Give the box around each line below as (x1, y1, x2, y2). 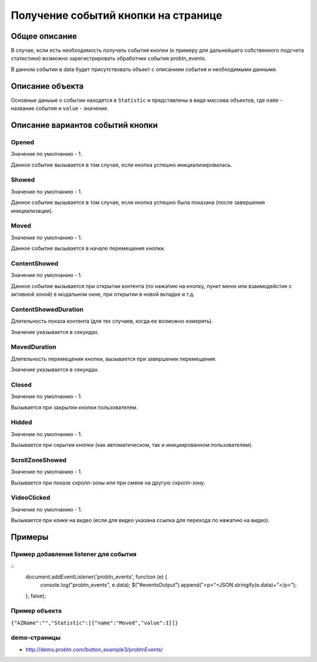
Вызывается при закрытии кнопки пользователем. (11, 403, 138, 411)
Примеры (11, 532, 49, 542)
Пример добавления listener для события (11, 550, 137, 559)
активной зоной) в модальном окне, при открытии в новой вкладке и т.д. (11, 291, 195, 298)
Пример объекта (11, 607, 62, 615)
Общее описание (11, 31, 77, 41)
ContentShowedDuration (11, 305, 84, 313)
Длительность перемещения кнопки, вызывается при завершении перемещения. (11, 355, 217, 362)
